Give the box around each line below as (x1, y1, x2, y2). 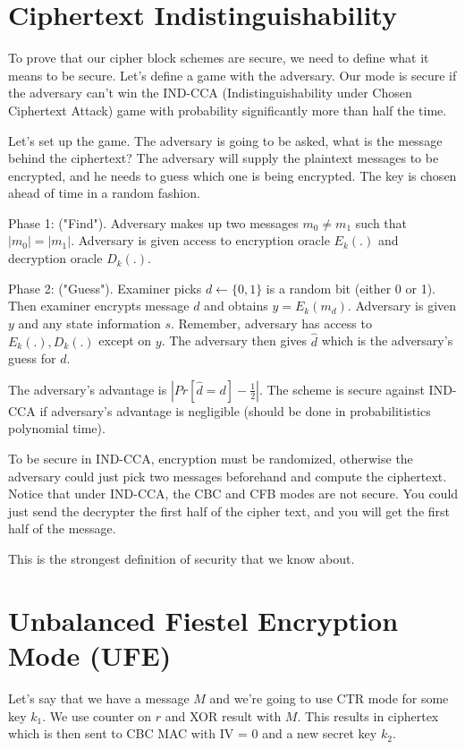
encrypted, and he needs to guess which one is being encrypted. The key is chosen (8, 166, 457, 184)
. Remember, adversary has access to (170, 313, 372, 332)
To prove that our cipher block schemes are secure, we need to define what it (8, 48, 429, 67)
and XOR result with (165, 706, 282, 725)
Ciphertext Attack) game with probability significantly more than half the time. (8, 100, 447, 119)
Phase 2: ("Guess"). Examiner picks (8, 278, 202, 297)
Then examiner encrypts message (8, 296, 190, 315)
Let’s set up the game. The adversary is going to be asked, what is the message (8, 131, 443, 149)
